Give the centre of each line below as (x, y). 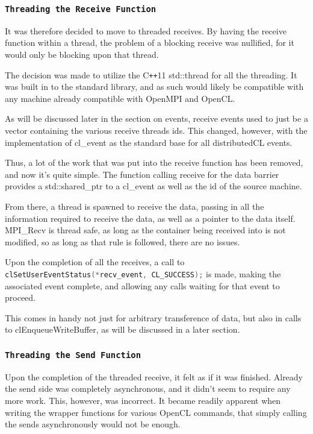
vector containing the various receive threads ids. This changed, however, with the (156, 130)
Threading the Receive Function (81, 9)
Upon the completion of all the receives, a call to (95, 262)
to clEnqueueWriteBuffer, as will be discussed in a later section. (122, 329)
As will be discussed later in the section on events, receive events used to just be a (156, 118)
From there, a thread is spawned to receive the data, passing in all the (135, 206)
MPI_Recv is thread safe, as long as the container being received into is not (145, 230)
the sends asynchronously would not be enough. (93, 424)
